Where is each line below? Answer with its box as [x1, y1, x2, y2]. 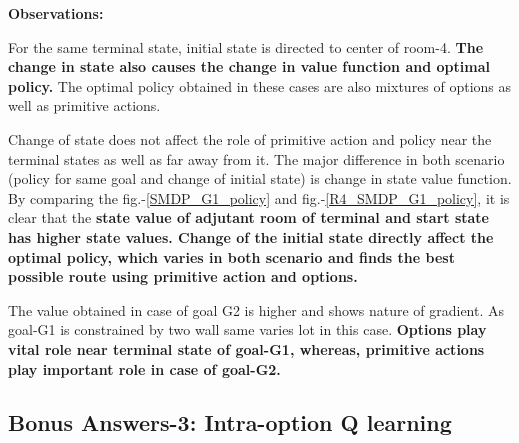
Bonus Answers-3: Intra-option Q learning [8, 407, 452, 438]
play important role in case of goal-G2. [8, 358, 281, 379]
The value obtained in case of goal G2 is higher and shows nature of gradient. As [8, 299, 505, 320]
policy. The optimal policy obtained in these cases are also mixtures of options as [8, 75, 512, 96]
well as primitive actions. [8, 95, 161, 116]
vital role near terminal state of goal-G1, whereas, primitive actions [8, 338, 485, 359]
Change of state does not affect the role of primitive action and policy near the [8, 128, 492, 149]
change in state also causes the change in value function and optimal [8, 56, 490, 77]
